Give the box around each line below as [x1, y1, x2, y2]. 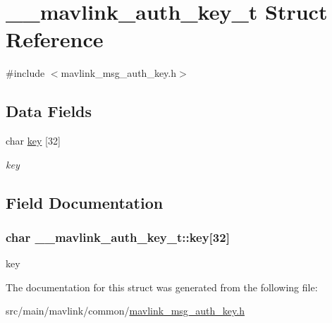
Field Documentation [6, 191, 164, 213]
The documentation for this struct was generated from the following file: [6, 279, 318, 294]
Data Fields [6, 100, 92, 122]
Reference [6, 25, 104, 54]
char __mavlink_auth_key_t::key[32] [6, 228, 230, 245]
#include [6, 66, 45, 80]
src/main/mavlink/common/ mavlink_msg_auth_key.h [6, 303, 245, 318]
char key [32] [6, 133, 61, 148]
